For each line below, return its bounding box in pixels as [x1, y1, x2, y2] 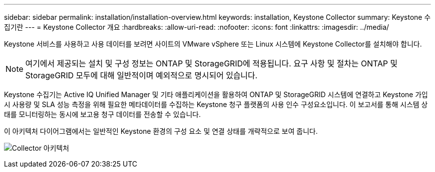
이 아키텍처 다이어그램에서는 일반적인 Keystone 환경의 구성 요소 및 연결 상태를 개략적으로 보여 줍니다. [4, 127, 318, 135]
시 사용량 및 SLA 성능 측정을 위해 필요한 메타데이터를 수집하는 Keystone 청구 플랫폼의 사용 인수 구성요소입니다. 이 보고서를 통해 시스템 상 [4, 100, 428, 109]
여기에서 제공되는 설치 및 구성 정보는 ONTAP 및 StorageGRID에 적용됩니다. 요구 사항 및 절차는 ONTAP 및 [25, 58, 398, 68]
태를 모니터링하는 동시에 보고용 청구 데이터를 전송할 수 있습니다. [4, 110, 201, 118]
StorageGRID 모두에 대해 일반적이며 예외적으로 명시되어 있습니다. [25, 70, 258, 80]
